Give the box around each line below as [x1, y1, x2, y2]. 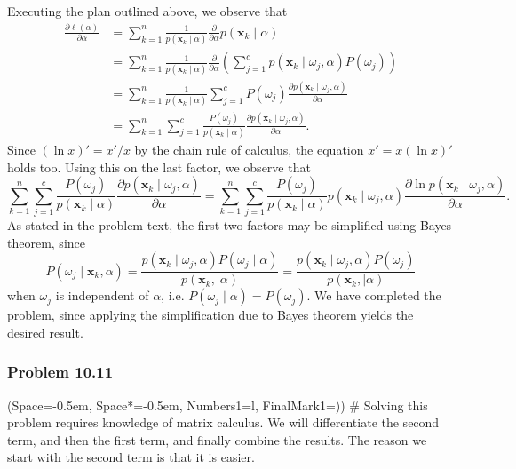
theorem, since [7, 233, 85, 251]
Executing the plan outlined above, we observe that [7, 2, 288, 20]
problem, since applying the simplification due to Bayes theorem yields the [7, 306, 414, 324]
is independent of [55, 286, 149, 305]
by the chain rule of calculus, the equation [134, 139, 364, 158]
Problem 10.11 [7, 361, 114, 383]
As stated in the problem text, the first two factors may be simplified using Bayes [7, 215, 452, 234]
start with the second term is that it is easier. [7, 448, 255, 466]
